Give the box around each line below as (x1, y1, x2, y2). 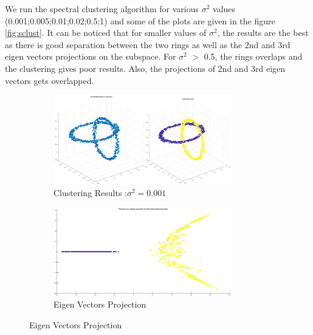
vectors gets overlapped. (5, 74, 94, 86)
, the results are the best (217, 26, 309, 39)
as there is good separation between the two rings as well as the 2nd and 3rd (5, 38, 291, 51)
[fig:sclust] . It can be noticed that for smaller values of (5, 26, 207, 39)
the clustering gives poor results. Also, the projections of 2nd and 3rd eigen (5, 62, 286, 74)
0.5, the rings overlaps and (204, 50, 303, 63)
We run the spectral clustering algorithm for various (5, 2, 199, 15)
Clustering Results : (53, 186, 128, 199)
